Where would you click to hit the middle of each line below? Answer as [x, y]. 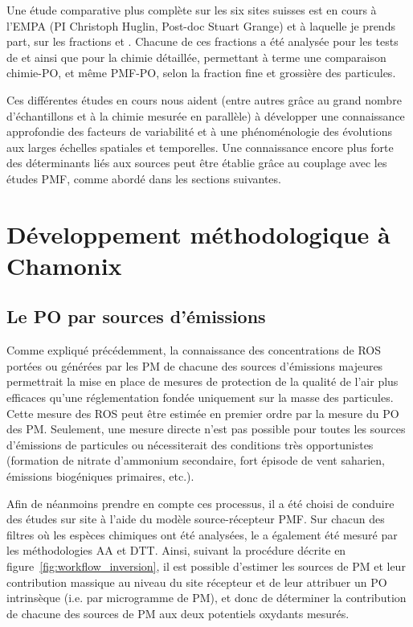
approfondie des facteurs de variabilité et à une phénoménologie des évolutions [199, 131]
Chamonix [64, 265]
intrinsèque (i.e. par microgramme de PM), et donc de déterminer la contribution [206, 598]
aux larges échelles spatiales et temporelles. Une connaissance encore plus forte [200, 147]
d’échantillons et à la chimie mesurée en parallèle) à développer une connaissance [206, 115]
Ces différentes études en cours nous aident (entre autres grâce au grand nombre [204, 99]
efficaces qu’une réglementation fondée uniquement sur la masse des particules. [200, 398]
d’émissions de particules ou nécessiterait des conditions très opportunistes [190, 444]
